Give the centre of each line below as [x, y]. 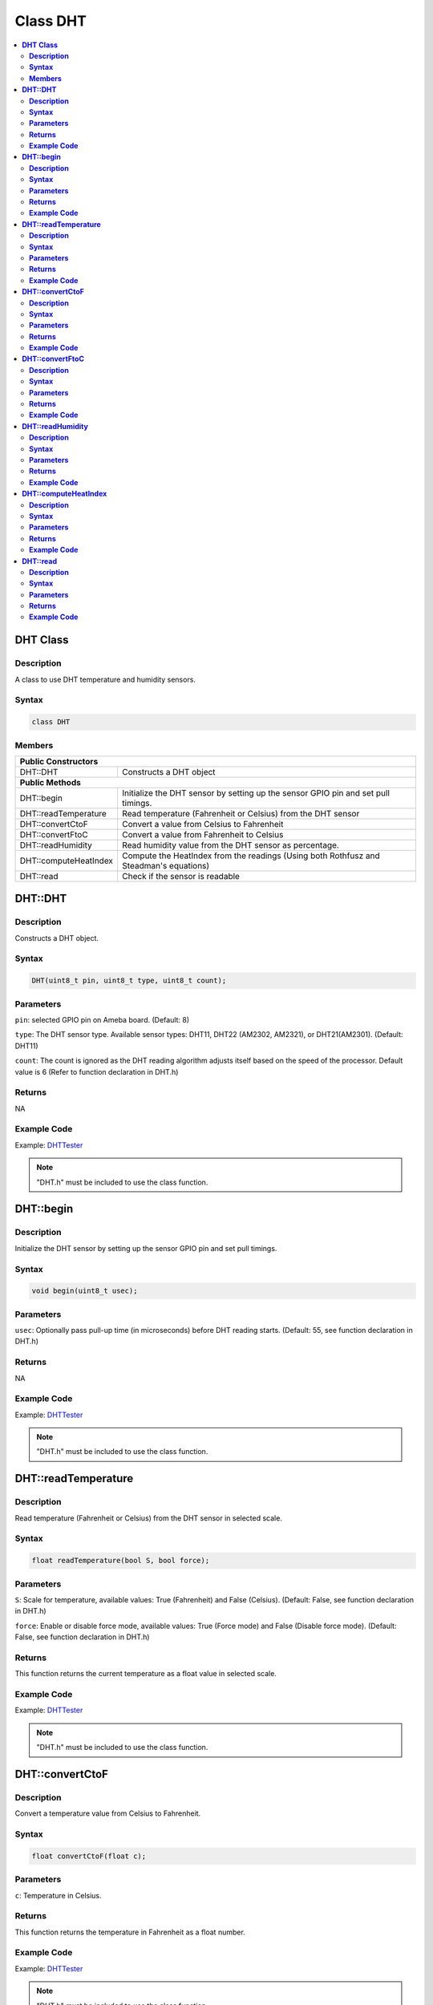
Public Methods [51, 782]
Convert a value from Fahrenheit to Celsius [202, 834]
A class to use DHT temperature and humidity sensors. [105, 679]
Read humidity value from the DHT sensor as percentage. [231, 845]
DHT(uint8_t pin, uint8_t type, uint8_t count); [129, 981]
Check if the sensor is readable [181, 876]
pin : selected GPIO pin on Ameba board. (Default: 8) [102, 1019]
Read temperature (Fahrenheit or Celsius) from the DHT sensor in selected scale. [148, 1518]
